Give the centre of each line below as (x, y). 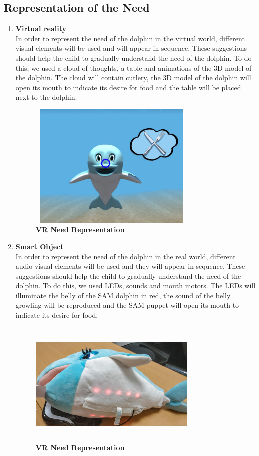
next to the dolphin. (46, 97)
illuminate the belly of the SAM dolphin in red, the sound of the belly (123, 295)
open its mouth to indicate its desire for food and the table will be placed (128, 87)
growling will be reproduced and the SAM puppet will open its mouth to (127, 305)
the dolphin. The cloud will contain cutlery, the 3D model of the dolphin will (133, 77)
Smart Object (40, 246)
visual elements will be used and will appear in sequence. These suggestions (131, 48)
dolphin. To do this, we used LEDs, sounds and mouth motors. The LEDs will (135, 286)
